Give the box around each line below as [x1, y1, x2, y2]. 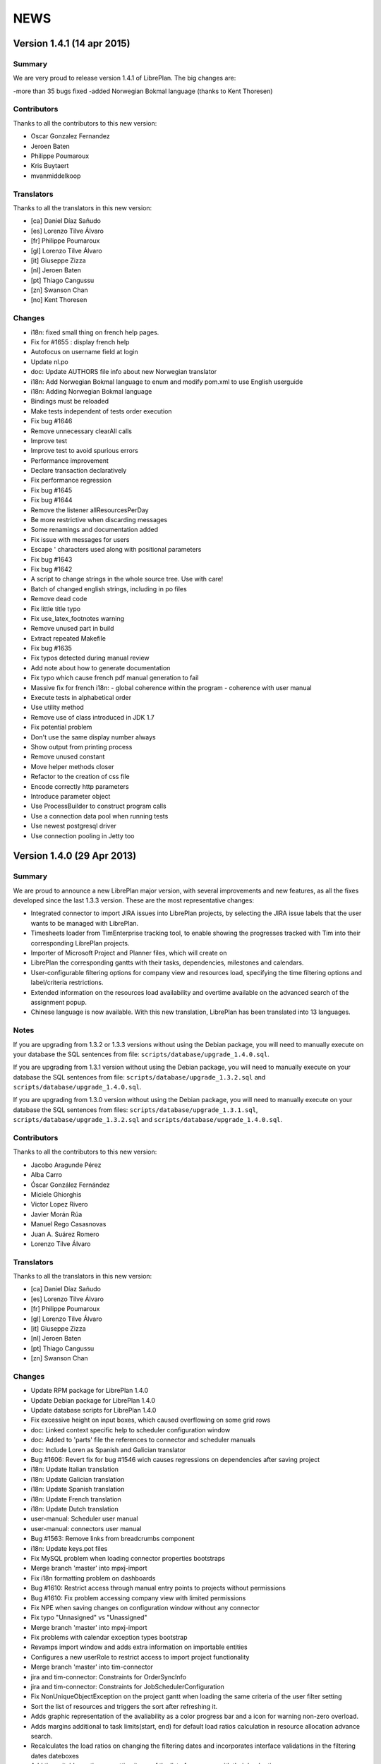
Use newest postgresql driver [30, 822, 116, 830]
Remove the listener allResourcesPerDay [30, 505, 149, 514]
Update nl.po [30, 357, 68, 366]
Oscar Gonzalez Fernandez [30, 132, 111, 140]
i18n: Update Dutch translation [30, 1504, 119, 1513]
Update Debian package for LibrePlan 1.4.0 [30, 1396, 155, 1404]
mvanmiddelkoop [30, 171, 81, 180]
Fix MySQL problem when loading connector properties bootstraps [30, 1554, 226, 1562]
